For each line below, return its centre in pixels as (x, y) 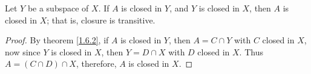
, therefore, (96, 63)
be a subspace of (58, 8)
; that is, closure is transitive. (101, 20)
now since (23, 51)
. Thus (251, 51)
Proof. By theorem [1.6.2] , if (57, 40)
